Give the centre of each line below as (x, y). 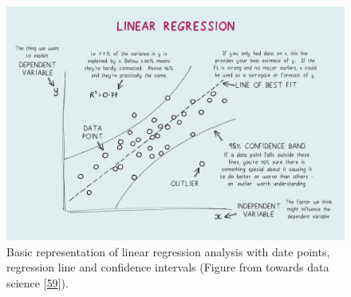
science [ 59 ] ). (37, 282)
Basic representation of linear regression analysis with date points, (168, 251)
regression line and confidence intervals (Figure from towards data (168, 267)
